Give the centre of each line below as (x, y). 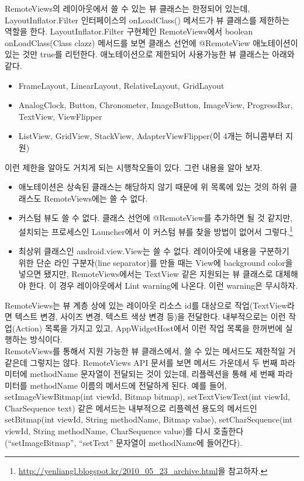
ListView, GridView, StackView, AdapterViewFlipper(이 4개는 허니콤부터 (151, 136)
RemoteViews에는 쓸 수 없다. (96, 198)
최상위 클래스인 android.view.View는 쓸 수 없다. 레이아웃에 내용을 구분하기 (154, 251)
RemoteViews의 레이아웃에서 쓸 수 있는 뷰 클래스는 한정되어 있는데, (127, 8)
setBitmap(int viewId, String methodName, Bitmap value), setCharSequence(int (149, 419)
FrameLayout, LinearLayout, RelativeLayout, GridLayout (121, 85)
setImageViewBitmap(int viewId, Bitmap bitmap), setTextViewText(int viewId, (148, 397)
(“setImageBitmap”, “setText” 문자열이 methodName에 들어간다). (124, 442)
